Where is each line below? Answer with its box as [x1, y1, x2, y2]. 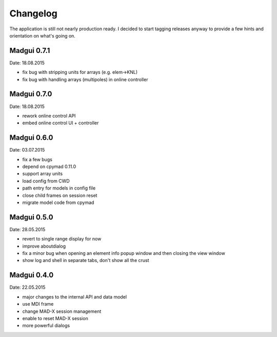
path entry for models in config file [22, 185, 96, 191]
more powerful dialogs [22, 323, 70, 329]
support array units [22, 171, 63, 177]
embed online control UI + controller [22, 120, 99, 126]
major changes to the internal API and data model [22, 293, 127, 300]
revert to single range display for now [22, 236, 102, 242]
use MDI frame [22, 301, 54, 307]
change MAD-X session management [22, 308, 102, 314]
